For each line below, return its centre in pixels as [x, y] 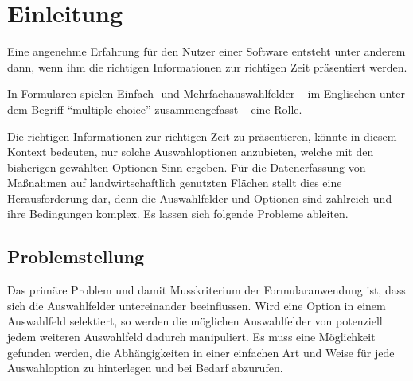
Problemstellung [76, 257]
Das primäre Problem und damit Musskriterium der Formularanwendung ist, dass [206, 290]
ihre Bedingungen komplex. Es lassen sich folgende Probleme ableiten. [178, 214]
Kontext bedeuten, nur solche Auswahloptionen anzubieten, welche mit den [191, 152]
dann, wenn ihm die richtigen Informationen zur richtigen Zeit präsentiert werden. [207, 66]
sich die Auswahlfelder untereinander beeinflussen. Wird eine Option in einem [197, 305]
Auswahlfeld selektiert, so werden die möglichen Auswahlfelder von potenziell [195, 321]
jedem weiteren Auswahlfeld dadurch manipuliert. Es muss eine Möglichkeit [191, 337]
